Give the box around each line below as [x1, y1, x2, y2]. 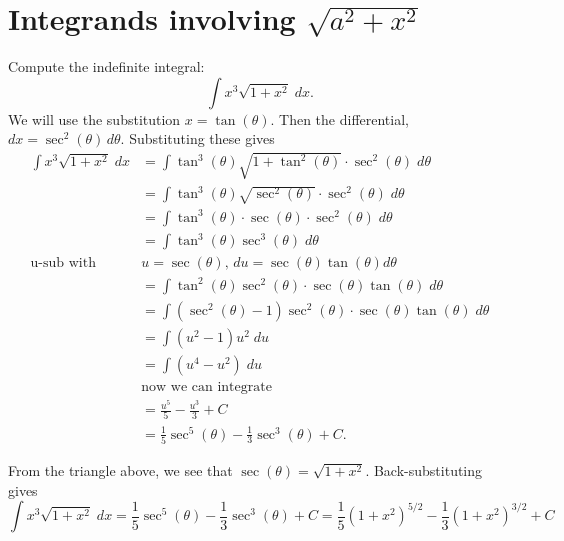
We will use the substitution [8, 108, 181, 129]
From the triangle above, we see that [8, 459, 233, 480]
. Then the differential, [270, 108, 409, 129]
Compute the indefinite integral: [8, 56, 205, 77]
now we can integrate [141, 380, 272, 395]
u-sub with [30, 256, 96, 271]
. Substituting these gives [120, 128, 275, 149]
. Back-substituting [365, 459, 483, 480]
